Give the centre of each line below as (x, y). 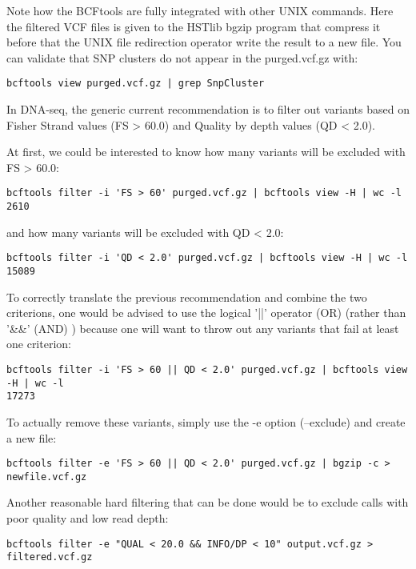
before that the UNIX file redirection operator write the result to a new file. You (204, 42)
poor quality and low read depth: (88, 518)
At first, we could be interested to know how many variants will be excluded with (206, 152)
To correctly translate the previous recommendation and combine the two (187, 297)
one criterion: (39, 344)
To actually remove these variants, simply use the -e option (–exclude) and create (206, 421)
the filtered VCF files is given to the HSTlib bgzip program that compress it (194, 26)
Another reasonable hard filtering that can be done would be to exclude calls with (208, 502)
